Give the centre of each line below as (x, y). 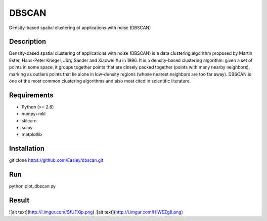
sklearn (29, 120)
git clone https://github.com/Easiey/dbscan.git (56, 160)
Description (28, 42)
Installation (27, 149)
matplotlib (32, 134)
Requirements (31, 95)
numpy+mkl (34, 114)
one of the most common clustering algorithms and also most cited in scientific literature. (100, 81)
